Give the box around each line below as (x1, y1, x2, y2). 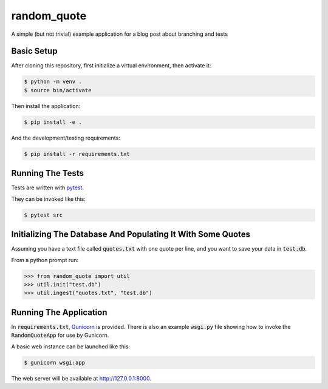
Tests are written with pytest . (11, 184, 84, 191)
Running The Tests (11, 168, 84, 178)
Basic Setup (11, 46, 58, 56)
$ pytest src (24, 211, 63, 218)
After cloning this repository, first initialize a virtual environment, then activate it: (11, 62, 211, 69)
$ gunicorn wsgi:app (24, 359, 85, 366)
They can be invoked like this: (11, 195, 86, 203)
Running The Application (11, 307, 108, 317)
